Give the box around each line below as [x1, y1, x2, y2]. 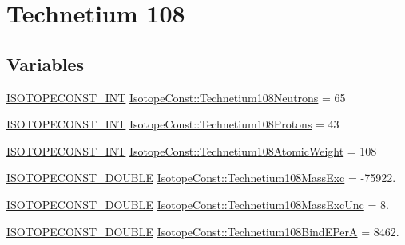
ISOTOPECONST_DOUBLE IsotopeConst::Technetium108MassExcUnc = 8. [6, 196, 389, 212]
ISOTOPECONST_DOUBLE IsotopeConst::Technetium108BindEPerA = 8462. [6, 223, 399, 239]
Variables [6, 51, 85, 76]
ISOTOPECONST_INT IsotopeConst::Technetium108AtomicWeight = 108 [6, 142, 377, 159]
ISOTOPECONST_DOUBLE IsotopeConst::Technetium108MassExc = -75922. [6, 169, 396, 186]
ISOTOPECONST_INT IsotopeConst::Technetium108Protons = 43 [6, 116, 339, 132]
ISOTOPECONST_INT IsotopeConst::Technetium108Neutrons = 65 [6, 89, 346, 105]
